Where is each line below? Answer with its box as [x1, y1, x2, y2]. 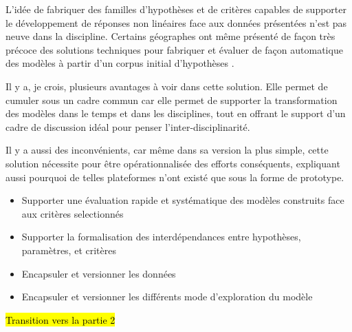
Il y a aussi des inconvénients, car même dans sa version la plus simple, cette [5, 143, 329, 157]
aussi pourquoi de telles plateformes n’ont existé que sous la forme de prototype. [5, 169, 344, 184]
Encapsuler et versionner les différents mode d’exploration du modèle [21, 289, 313, 304]
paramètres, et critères [21, 242, 116, 257]
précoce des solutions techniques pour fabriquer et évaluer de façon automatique [5, 42, 343, 56]
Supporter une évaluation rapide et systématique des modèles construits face [21, 193, 344, 207]
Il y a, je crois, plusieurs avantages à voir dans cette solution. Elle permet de [5, 79, 328, 93]
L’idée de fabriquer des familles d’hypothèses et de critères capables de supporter [5, 2, 347, 16]
